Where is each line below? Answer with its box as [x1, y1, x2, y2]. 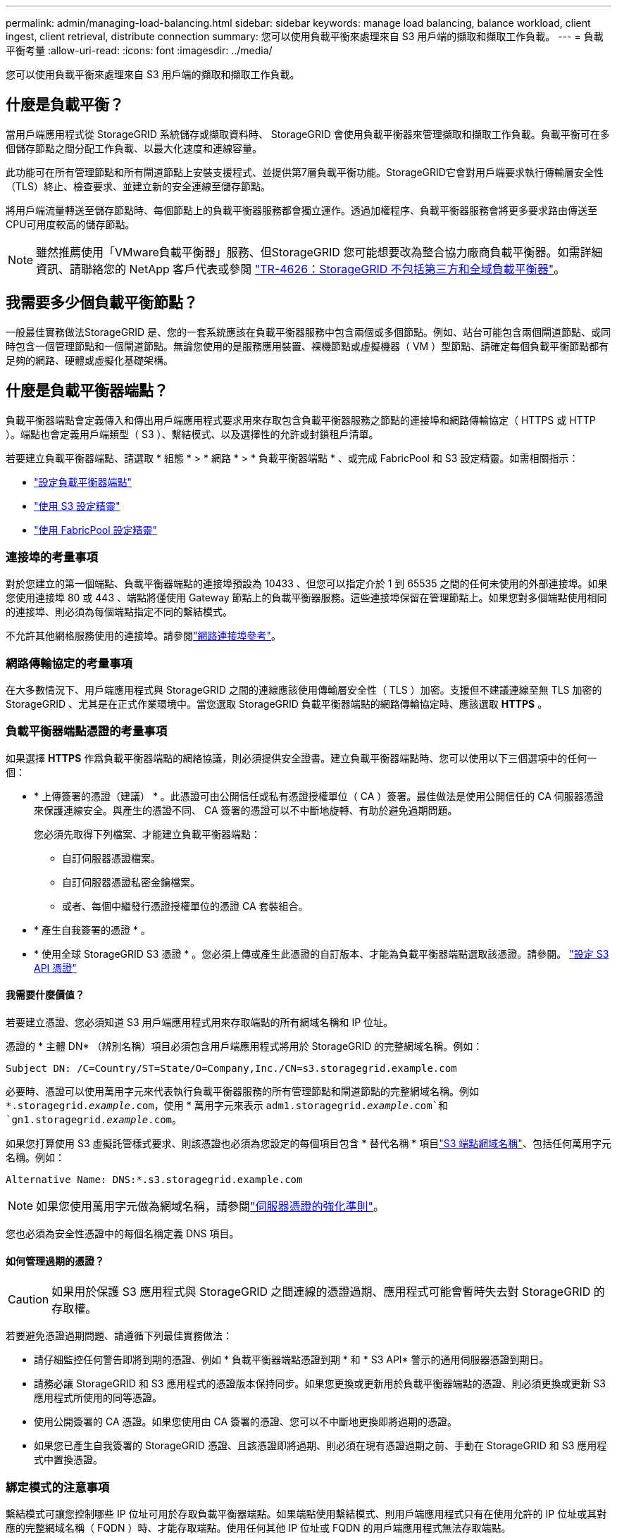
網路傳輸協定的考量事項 [6, 656, 132, 670]
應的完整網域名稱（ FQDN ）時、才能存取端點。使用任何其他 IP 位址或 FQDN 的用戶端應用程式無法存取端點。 [6, 1521, 511, 1534]
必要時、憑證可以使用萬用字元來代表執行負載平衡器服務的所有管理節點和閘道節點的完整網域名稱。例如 [6, 1085, 479, 1097]
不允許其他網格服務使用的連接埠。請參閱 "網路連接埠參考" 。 [6, 630, 282, 642]
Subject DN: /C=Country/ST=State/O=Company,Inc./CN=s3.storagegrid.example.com [6, 1063, 457, 1074]
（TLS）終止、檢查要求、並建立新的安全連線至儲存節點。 [6, 180, 270, 192]
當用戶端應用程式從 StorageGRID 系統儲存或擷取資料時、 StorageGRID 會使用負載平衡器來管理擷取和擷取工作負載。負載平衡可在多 [6, 127, 610, 140]
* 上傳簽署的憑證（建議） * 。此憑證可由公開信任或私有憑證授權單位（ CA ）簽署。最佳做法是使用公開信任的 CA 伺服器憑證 [34, 789, 604, 802]
